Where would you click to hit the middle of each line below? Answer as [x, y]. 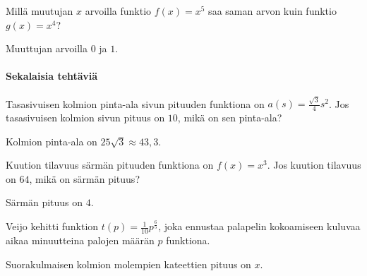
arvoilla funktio [118, 11]
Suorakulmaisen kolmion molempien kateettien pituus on [128, 264]
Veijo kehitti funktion [52, 226]
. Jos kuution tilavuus [314, 165]
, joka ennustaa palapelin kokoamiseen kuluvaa [259, 226]
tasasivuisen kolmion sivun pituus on [85, 118]
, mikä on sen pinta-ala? [230, 118]
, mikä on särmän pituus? [84, 178]
